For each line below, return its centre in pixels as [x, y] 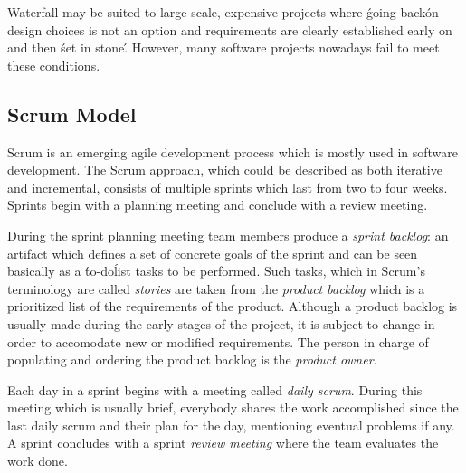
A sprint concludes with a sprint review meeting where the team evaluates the [223, 443]
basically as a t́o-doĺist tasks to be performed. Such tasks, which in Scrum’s [216, 271]
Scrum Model [72, 114]
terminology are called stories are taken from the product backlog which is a [216, 288]
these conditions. [54, 65]
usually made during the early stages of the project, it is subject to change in [221, 323]
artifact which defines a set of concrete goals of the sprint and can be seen [213, 253]
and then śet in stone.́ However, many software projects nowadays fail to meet [223, 47]
